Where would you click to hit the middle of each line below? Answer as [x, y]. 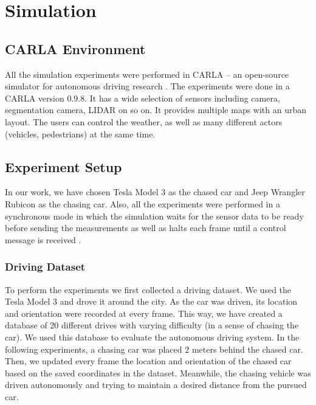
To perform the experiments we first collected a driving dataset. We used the [148, 289]
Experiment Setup [64, 166]
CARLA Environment [75, 48]
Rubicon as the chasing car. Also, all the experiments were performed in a [143, 203]
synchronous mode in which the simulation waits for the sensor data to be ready [154, 216]
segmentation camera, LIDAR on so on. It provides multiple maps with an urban [156, 110]
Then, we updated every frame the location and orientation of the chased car [148, 361]
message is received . [43, 239]
